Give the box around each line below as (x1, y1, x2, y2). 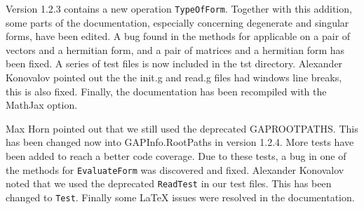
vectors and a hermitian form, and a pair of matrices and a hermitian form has (6, 42, 345, 57)
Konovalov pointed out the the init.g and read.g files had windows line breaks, (6, 70, 342, 85)
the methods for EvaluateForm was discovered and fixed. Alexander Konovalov (6, 162, 344, 177)
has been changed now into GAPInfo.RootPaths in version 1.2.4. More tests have (6, 135, 354, 149)
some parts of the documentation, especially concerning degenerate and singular (6, 15, 349, 29)
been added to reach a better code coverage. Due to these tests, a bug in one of (6, 149, 346, 163)
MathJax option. (6, 97, 78, 112)
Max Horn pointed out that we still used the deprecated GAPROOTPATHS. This (6, 121, 358, 135)
